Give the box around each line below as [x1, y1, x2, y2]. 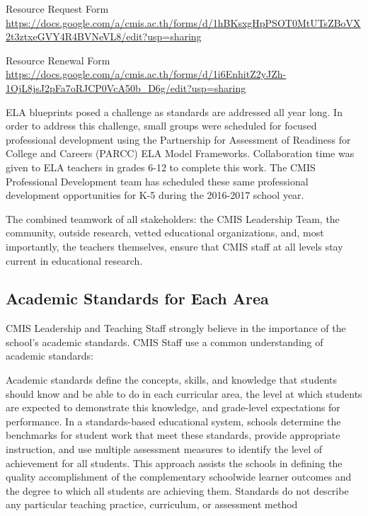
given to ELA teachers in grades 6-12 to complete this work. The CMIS [6, 159, 316, 174]
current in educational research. [6, 253, 143, 268]
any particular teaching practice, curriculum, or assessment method [6, 497, 298, 512]
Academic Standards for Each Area [6, 287, 269, 309]
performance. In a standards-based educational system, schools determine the [6, 413, 341, 428]
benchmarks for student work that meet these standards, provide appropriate [6, 428, 340, 442]
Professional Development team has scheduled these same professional [6, 173, 309, 188]
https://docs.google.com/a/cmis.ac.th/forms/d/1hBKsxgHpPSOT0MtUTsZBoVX [6, 15, 361, 30]
